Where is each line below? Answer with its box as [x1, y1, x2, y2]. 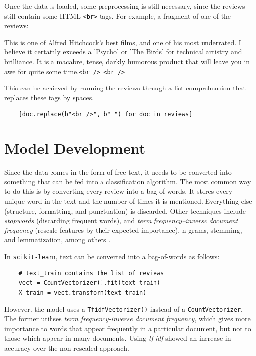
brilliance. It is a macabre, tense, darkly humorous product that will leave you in [4, 56, 250, 67]
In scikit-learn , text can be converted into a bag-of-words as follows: [4, 251, 220, 261]
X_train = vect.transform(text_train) [18, 289, 147, 296]
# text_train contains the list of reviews [18, 269, 164, 277]
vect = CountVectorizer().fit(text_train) [18, 279, 160, 287]
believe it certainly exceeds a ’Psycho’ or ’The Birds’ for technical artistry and [4, 46, 242, 57]
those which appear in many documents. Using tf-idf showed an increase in [4, 333, 231, 343]
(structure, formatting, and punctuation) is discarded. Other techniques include [4, 205, 246, 216]
